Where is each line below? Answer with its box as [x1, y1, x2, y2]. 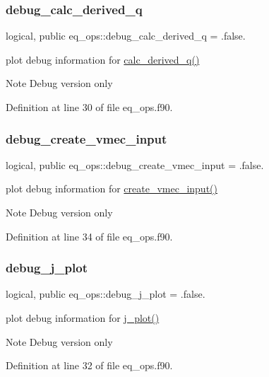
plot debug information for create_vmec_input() [6, 181, 217, 196]
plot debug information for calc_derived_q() [6, 52, 200, 66]
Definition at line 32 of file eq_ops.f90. [6, 358, 173, 373]
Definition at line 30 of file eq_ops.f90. [6, 100, 173, 114]
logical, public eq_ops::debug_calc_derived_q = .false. [6, 28, 246, 43]
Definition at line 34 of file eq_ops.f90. [6, 228, 173, 243]
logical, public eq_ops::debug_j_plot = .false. [6, 286, 205, 301]
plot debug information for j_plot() [6, 311, 160, 325]
